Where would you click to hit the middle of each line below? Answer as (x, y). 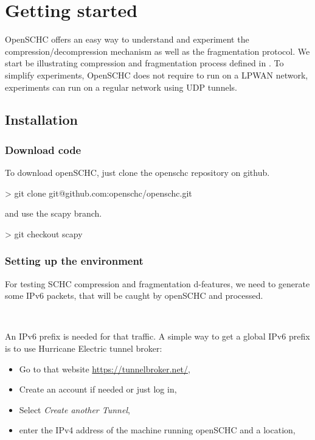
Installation (41, 120)
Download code (43, 149)
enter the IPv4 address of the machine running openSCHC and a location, (157, 430)
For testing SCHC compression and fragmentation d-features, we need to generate (157, 283)
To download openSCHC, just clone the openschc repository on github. (137, 173)
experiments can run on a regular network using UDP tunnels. (121, 87)
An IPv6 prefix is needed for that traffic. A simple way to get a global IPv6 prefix (157, 336)
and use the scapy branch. (54, 213)
